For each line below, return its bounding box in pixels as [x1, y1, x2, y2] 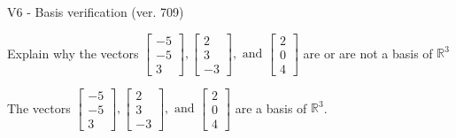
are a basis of [235, 98, 307, 117]
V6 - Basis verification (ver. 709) [7, 3, 184, 20]
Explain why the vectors [7, 43, 139, 62]
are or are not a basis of [303, 43, 433, 62]
